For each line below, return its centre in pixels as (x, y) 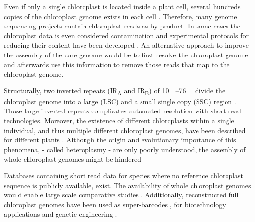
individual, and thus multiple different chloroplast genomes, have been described (125, 130)
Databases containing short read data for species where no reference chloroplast (124, 176)
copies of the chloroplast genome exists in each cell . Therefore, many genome (121, 16)
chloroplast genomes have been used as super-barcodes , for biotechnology (115, 204)
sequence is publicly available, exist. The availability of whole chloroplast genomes (127, 185)
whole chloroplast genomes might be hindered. (73, 159)
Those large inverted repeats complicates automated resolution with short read (123, 111)
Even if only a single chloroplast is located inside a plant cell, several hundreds (122, 6)
